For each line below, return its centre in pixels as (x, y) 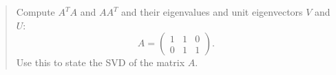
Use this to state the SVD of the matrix (101, 62)
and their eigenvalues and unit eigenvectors (212, 12)
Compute (35, 12)
